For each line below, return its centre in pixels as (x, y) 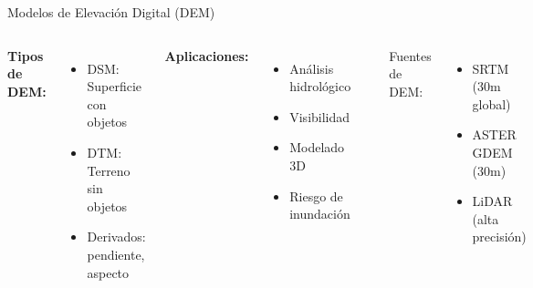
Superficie (115, 86)
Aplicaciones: (207, 55)
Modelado (317, 147)
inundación (320, 214)
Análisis (312, 68)
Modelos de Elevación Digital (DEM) (111, 12)
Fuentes (410, 55)
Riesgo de (316, 195)
